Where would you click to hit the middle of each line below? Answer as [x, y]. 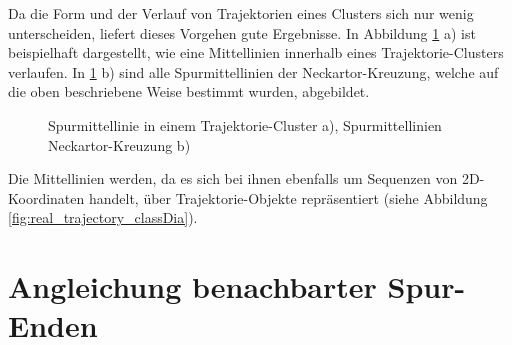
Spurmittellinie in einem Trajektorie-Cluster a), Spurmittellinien [245, 124]
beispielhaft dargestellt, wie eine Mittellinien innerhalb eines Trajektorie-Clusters [256, 52]
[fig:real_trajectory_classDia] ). [103, 217]
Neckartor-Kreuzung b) [119, 144]
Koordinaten [46, 197]
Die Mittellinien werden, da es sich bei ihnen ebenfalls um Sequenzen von [233, 178]
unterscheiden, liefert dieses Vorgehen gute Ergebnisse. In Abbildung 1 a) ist [242, 32]
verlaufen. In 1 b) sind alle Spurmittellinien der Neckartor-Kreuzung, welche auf [253, 71]
